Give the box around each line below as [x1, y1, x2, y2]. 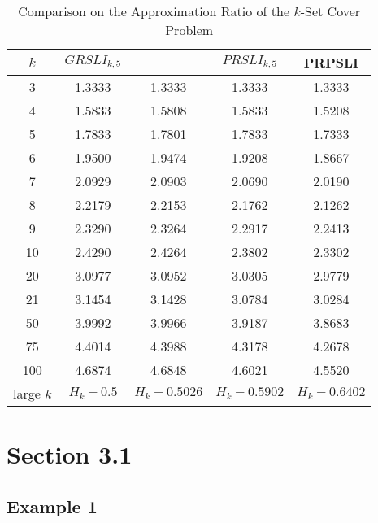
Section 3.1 [7, 438, 133, 471]
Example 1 [7, 493, 98, 518]
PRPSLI [303, 53, 358, 72]
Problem [165, 20, 214, 39]
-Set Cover [300, 2, 361, 20]
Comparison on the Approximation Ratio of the [18, 2, 290, 20]
